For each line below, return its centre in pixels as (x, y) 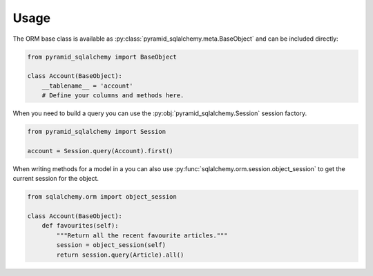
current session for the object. (56, 179)
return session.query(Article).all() (120, 255)
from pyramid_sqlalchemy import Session (96, 132)
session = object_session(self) (111, 245)
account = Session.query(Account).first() (100, 151)
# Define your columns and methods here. (113, 96)
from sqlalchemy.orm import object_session (102, 197)
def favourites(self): (80, 226)
